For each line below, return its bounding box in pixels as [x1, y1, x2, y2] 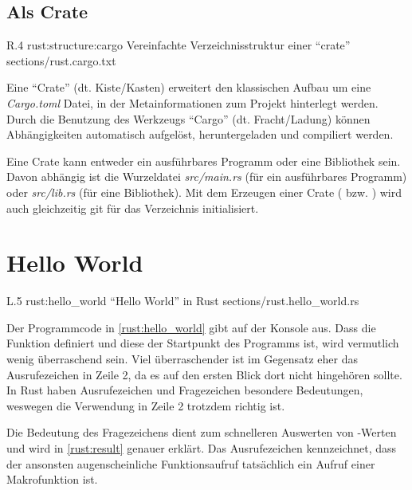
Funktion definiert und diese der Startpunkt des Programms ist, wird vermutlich [6, 335, 399, 351]
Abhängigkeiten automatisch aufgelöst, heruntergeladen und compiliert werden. [6, 126, 394, 143]
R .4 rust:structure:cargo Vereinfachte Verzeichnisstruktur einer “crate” [6, 37, 351, 53]
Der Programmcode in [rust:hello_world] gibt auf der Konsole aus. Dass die [6, 319, 376, 335]
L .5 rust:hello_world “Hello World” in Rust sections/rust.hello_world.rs [6, 292, 359, 309]
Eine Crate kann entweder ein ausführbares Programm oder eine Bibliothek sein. [6, 152, 401, 169]
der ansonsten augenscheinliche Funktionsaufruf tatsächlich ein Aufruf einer [6, 455, 375, 472]
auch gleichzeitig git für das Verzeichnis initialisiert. [6, 199, 259, 216]
